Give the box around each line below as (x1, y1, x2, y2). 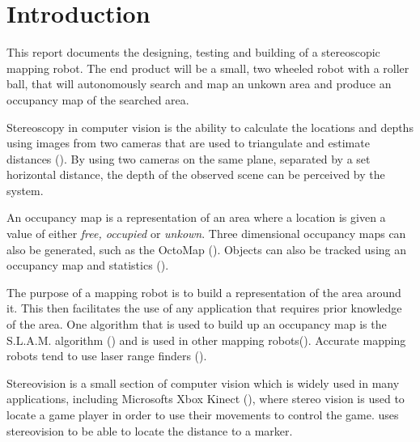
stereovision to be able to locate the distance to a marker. (6, 422, 293, 439)
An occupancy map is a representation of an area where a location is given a (6, 209, 386, 226)
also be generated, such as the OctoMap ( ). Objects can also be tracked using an (6, 240, 407, 257)
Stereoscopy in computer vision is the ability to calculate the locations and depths (6, 118, 414, 135)
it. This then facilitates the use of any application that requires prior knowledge (6, 300, 402, 317)
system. (6, 181, 44, 198)
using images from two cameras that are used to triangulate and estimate (6, 134, 370, 151)
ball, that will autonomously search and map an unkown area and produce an (6, 75, 392, 92)
